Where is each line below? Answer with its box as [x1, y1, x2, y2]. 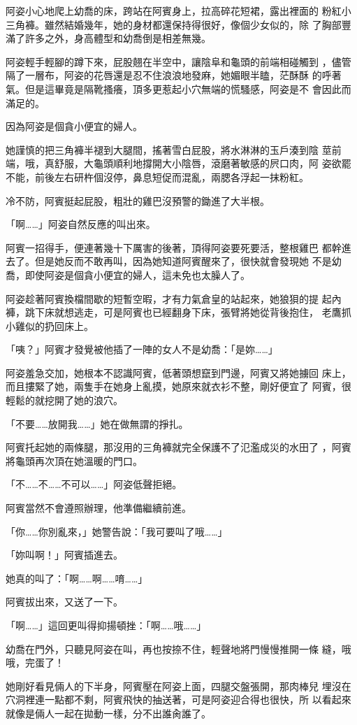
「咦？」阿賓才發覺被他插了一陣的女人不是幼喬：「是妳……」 [6, 342, 278, 357]
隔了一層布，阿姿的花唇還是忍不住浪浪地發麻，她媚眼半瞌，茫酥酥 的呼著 [6, 68, 342, 82]
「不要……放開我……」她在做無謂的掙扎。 [6, 416, 189, 431]
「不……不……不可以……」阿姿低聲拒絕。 [6, 477, 182, 491]
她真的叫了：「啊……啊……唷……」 [6, 570, 148, 585]
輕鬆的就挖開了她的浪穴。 [6, 393, 123, 408]
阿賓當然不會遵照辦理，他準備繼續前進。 [6, 501, 191, 515]
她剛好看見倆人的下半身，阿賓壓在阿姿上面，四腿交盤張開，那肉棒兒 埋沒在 [6, 678, 351, 693]
